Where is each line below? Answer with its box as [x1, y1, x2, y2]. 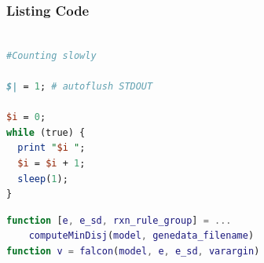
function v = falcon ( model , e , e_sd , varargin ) [6, 245, 260, 257]
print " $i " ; [17, 142, 86, 154]
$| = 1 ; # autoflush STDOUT [6, 81, 153, 92]
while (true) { [6, 126, 86, 138]
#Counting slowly [6, 49, 97, 61]
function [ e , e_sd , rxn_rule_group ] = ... [6, 214, 232, 226]
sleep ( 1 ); [17, 173, 68, 184]
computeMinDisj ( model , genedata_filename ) [28, 230, 255, 242]
